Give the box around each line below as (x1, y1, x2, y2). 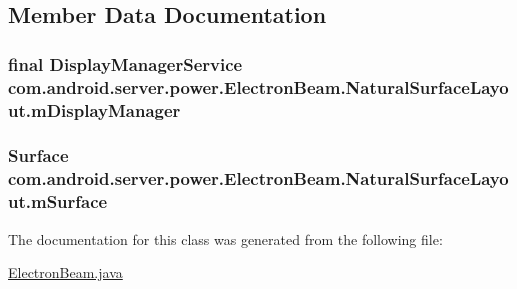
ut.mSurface (8, 189, 108, 214)
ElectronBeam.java (8, 262, 123, 283)
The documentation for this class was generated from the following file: (8, 228, 443, 249)
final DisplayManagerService (8, 51, 243, 76)
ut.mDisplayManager (8, 97, 181, 122)
